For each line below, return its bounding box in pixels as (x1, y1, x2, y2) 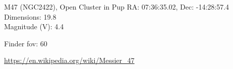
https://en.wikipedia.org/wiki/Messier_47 (4, 55, 135, 65)
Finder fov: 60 (4, 38, 47, 48)
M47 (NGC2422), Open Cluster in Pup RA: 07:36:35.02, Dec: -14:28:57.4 (4, 2, 229, 12)
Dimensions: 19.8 (4, 11, 56, 22)
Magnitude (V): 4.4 (4, 21, 64, 32)
